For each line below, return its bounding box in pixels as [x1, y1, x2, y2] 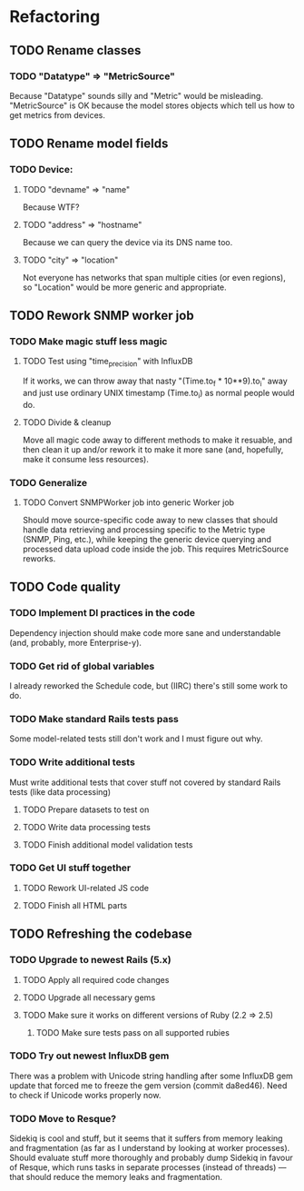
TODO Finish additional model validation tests [22, 839, 193, 850]
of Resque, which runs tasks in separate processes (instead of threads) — [9, 1162, 287, 1173]
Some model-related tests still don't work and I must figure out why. [9, 733, 263, 744]
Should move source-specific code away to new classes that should [22, 514, 279, 525]
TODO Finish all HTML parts [22, 899, 128, 910]
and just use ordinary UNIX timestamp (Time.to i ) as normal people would [22, 387, 295, 401]
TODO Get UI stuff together [9, 861, 132, 874]
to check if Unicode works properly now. [9, 1089, 162, 1100]
